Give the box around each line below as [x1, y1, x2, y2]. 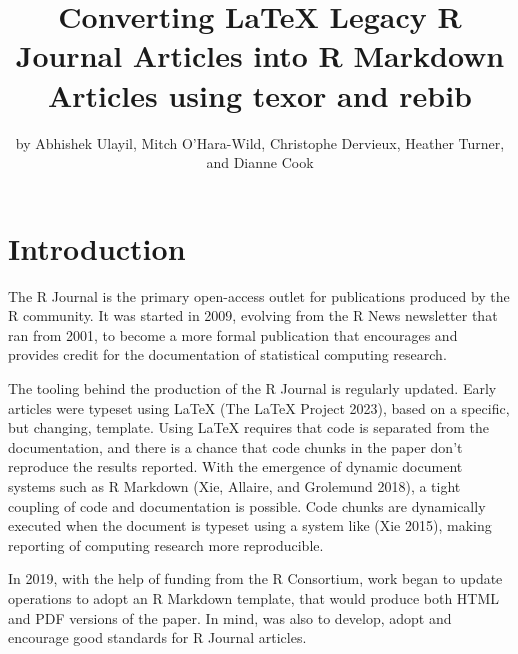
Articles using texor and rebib [47, 74, 472, 115]
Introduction [8, 227, 186, 268]
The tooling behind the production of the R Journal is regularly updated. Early [8, 378, 497, 398]
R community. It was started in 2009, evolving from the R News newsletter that [8, 305, 498, 326]
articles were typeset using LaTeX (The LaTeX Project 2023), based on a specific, [8, 397, 510, 418]
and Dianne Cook [206, 152, 314, 173]
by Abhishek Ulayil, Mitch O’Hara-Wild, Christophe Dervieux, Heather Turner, [15, 132, 505, 153]
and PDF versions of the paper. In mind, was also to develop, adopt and [8, 607, 452, 628]
